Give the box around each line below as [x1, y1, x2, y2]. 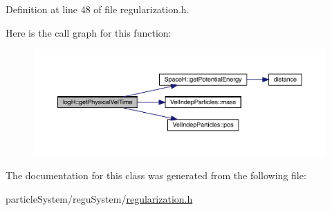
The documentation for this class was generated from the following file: [6, 168, 306, 183]
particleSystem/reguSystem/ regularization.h [6, 191, 193, 205]
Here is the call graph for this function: [6, 25, 172, 39]
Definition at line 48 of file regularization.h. [6, 2, 190, 16]
